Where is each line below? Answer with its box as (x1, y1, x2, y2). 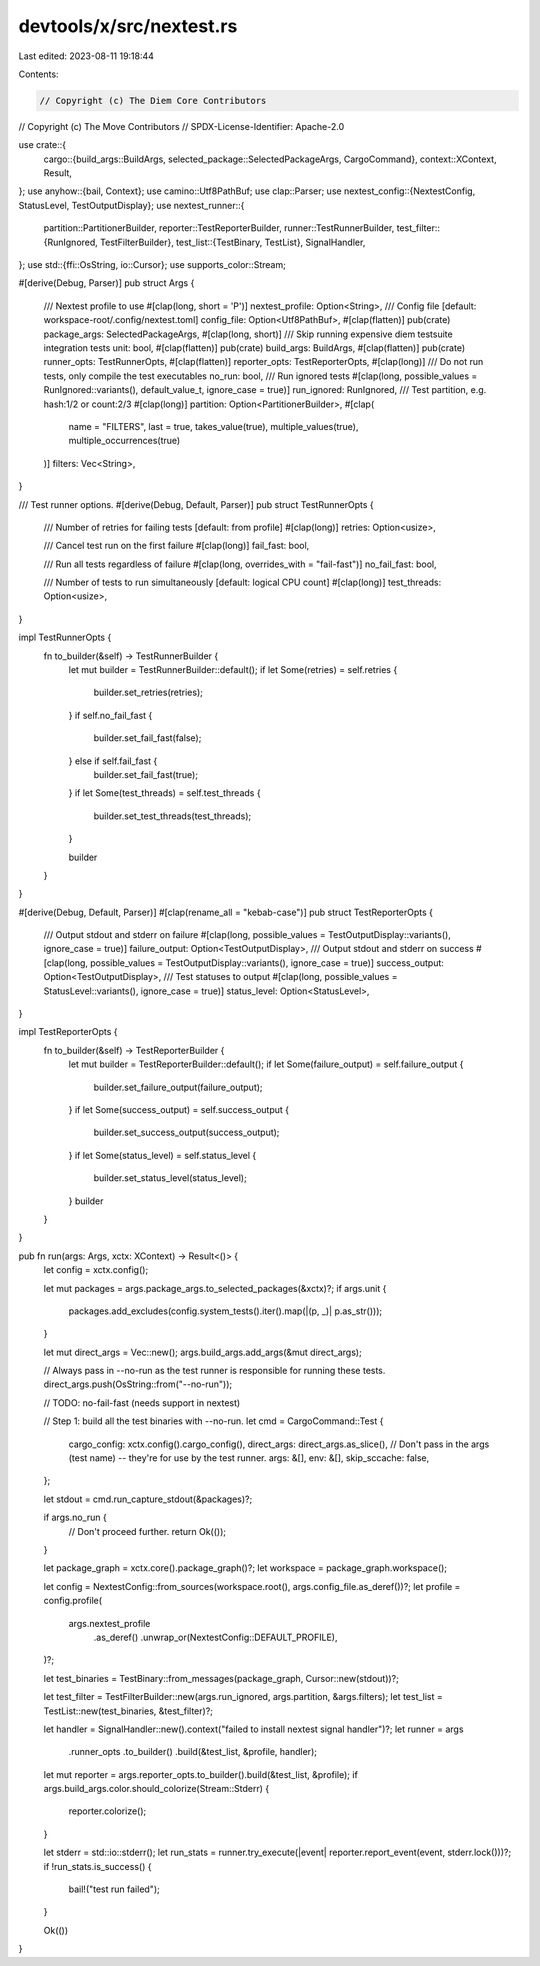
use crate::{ (18, 139, 67, 151)
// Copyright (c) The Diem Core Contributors (39, 95, 267, 106)
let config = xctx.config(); (43, 1264, 149, 1276)
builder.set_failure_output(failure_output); (93, 1081, 264, 1093)
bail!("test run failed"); (68, 1883, 160, 1895)
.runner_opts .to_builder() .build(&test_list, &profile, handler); (68, 1746, 317, 1758)
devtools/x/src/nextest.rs (18, 15, 238, 37)
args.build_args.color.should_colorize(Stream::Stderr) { (43, 1783, 270, 1795)
